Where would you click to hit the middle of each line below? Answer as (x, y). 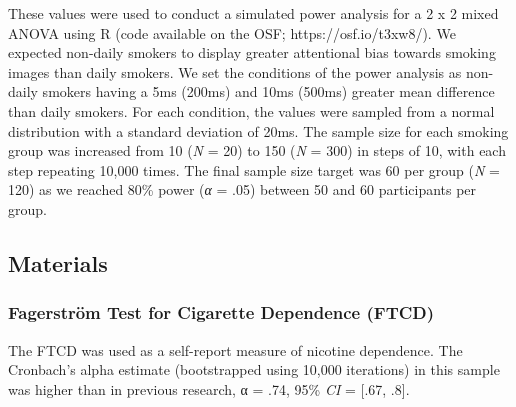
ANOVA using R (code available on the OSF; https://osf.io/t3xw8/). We (232, 32)
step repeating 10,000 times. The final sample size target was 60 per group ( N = (254, 169)
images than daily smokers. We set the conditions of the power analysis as (235, 71)
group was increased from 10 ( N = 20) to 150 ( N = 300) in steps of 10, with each (257, 150)
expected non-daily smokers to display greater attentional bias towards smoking (252, 52)
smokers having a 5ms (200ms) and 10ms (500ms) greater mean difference (268, 91)
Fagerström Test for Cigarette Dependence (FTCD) (221, 312)
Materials (58, 262)
